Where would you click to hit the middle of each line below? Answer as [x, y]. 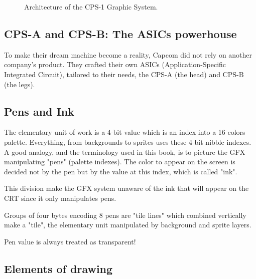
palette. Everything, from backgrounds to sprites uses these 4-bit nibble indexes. [128, 142]
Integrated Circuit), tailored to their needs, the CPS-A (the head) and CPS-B [124, 74]
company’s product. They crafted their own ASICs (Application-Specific [115, 64]
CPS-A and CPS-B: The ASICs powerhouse [120, 33]
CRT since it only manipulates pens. [60, 198]
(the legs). [20, 84]
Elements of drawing [58, 268]
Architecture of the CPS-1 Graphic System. [91, 7]
